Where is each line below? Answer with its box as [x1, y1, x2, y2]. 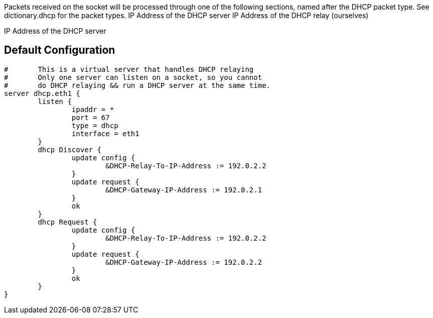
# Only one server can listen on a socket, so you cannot [4, 73, 262, 81]
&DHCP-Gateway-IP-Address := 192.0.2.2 [105, 258, 262, 266]
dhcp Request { [38, 218, 97, 226]
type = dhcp [71, 121, 118, 130]
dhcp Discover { [38, 145, 101, 154]
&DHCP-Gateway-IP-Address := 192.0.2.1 [105, 185, 262, 194]
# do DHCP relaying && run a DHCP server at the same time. [4, 81, 271, 89]
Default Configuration [4, 44, 115, 57]
